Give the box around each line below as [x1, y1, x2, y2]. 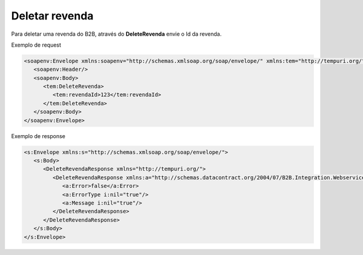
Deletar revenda [11, 9, 94, 22]
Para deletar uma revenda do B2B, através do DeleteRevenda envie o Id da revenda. [11, 30, 222, 38]
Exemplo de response [11, 132, 66, 139]
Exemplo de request [11, 41, 62, 48]
